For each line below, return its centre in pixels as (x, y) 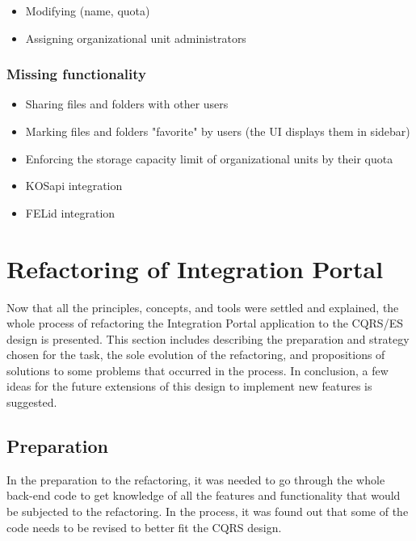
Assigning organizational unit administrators (136, 38)
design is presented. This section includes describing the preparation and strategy (208, 338)
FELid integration (70, 212)
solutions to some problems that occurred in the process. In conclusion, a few (197, 370)
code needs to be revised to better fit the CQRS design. (144, 527)
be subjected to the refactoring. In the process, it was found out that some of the (208, 511)
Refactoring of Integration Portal (195, 268)
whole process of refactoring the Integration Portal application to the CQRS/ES (205, 323)
